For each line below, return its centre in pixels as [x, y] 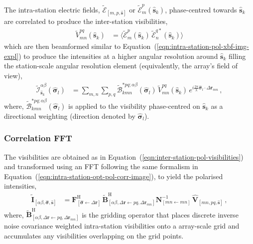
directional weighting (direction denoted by [70, 116]
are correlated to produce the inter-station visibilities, [86, 21]
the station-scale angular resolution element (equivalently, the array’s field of [121, 66]
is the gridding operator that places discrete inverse [160, 214]
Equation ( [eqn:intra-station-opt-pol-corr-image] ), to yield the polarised [114, 176]
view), [13, 76]
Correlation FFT [38, 138]
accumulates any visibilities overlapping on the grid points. [94, 236]
